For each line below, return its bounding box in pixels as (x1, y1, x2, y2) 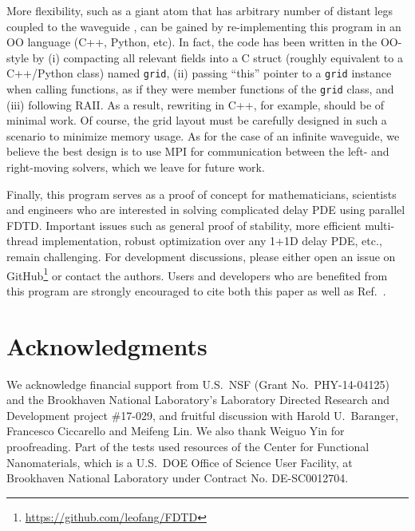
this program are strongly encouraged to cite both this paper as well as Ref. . (6, 282, 386, 299)
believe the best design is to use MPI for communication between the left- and (6, 143, 389, 160)
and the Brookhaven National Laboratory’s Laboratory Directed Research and (6, 391, 390, 408)
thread (6, 232, 38, 249)
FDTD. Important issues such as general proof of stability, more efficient (6, 216, 362, 233)
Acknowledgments (6, 329, 207, 362)
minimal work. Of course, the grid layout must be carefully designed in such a (6, 112, 387, 129)
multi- (365, 216, 395, 233)
